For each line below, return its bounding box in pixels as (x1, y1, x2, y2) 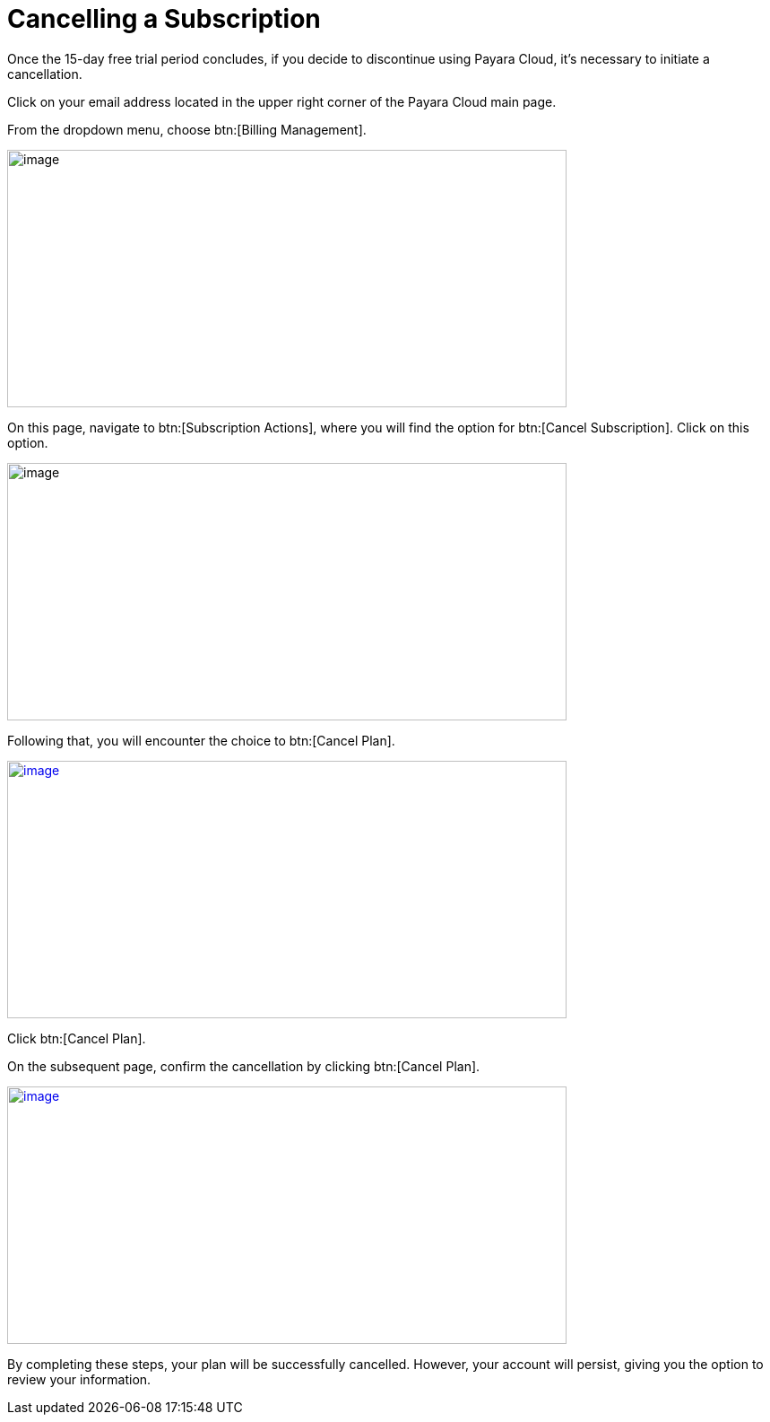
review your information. (7, 1371, 151, 1387)
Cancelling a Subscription (7, 4, 321, 34)
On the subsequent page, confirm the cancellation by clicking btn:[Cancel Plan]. (7, 1058, 480, 1074)
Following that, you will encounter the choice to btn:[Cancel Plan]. (7, 732, 395, 748)
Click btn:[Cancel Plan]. (7, 1030, 146, 1046)
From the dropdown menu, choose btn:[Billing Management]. (7, 121, 367, 137)
